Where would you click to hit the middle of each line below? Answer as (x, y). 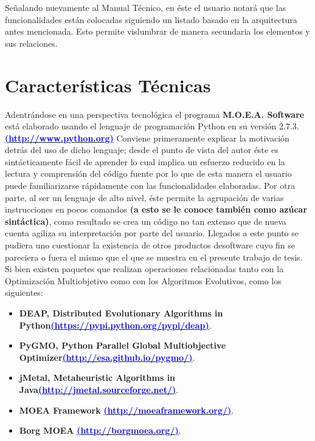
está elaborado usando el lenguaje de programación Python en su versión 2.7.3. (152, 126)
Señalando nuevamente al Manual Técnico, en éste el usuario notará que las (146, 7)
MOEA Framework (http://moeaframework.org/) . (126, 410)
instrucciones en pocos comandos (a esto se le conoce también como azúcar (156, 209)
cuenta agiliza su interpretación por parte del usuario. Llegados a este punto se (152, 233)
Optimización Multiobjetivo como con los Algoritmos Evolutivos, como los (143, 280)
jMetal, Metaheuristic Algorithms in (97, 378)
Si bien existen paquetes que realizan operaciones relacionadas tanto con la (144, 269)
